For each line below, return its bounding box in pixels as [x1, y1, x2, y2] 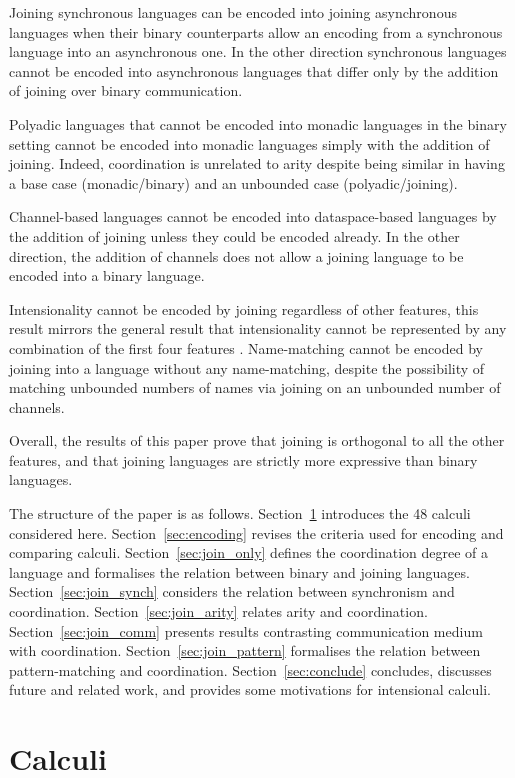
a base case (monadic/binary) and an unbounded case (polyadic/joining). [9, 172, 458, 193]
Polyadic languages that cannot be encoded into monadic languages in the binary [9, 113, 507, 134]
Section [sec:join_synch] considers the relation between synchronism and [9, 581, 455, 602]
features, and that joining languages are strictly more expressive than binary [9, 449, 478, 470]
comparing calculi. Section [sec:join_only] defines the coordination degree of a [9, 542, 489, 563]
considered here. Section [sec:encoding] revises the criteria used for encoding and [9, 522, 504, 543]
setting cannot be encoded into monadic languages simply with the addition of [9, 133, 490, 154]
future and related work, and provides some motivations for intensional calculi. [9, 679, 491, 700]
